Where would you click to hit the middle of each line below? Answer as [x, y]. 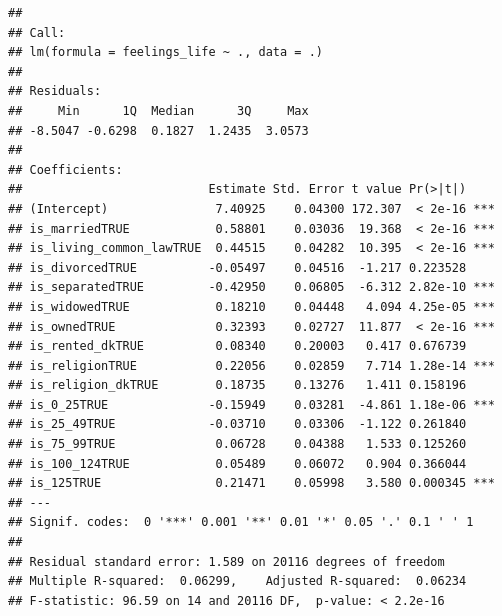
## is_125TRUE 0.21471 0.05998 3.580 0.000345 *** [251, 483]
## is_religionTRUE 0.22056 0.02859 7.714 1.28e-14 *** [251, 365]
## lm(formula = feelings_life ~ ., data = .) [165, 52]
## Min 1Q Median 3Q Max [158, 110]
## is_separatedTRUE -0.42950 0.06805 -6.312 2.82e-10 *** [251, 287]
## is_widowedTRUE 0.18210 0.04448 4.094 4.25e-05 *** [251, 306]
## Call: [37, 32]
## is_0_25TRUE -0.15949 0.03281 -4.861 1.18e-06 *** [251, 404]
